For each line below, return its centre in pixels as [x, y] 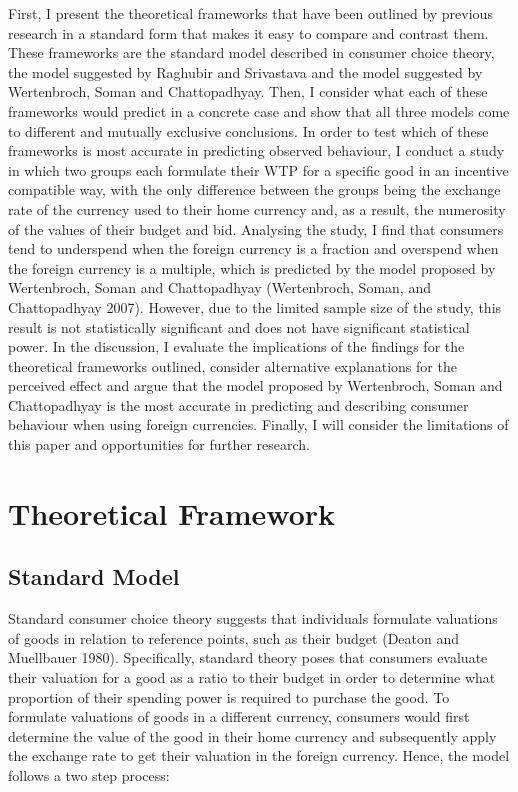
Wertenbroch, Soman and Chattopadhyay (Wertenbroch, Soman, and [219, 287]
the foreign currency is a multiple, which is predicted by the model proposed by [252, 267]
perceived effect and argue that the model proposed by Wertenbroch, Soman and [255, 385]
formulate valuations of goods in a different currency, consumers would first [239, 716]
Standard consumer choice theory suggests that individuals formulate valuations [253, 618]
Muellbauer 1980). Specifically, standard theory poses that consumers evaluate [248, 657]
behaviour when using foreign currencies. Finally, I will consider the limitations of [258, 424]
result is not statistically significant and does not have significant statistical [239, 326]
